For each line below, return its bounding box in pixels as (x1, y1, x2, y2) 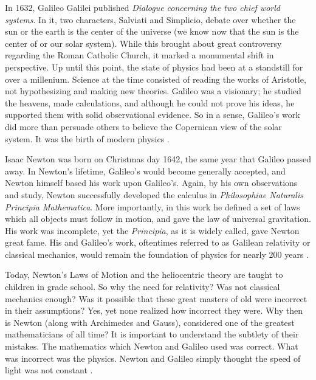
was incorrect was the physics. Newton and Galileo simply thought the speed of (5, 351, 301, 364)
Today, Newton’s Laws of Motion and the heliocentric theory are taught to (5, 268, 283, 281)
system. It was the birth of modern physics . (5, 132, 170, 145)
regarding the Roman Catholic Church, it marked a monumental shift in (5, 49, 274, 61)
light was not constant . (5, 364, 93, 376)
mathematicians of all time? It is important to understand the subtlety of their (5, 328, 299, 340)
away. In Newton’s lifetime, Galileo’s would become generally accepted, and (5, 164, 286, 177)
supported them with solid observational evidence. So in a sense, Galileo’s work (5, 108, 300, 121)
